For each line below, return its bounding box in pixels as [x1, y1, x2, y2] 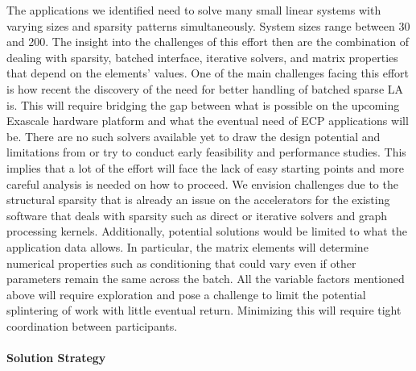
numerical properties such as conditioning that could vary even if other [6, 254, 356, 271]
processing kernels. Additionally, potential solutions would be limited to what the [6, 223, 407, 240]
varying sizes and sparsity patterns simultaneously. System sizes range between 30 [6, 17, 410, 34]
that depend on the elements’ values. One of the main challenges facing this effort [6, 65, 410, 81]
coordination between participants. [6, 317, 178, 334]
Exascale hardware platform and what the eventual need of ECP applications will [6, 112, 409, 129]
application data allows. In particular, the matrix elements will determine [6, 238, 369, 255]
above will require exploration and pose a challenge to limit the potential [6, 286, 366, 302]
